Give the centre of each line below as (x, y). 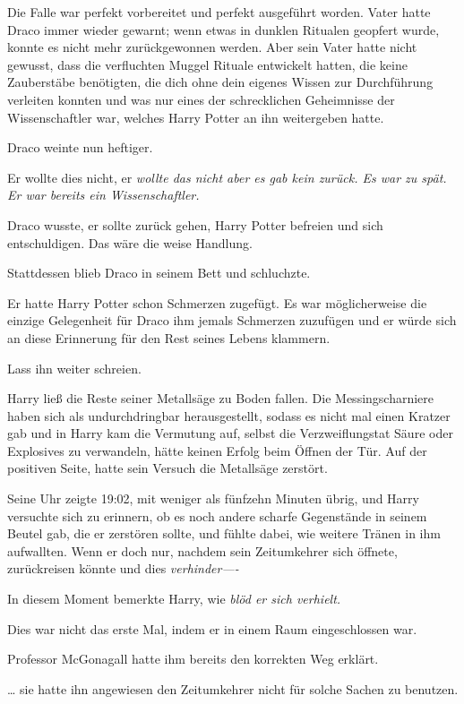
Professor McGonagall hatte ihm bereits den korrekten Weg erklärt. (193, 659)
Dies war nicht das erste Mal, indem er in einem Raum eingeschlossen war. (212, 628)
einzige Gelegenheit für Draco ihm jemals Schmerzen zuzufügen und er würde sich (232, 320)
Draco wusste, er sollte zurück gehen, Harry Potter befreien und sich (195, 224)
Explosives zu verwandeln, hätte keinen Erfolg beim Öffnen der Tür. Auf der (217, 450)
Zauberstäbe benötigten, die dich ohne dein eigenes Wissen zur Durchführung (220, 82)
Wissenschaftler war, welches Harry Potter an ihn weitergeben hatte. (196, 117)
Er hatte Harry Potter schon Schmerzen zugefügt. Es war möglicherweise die (217, 302)
